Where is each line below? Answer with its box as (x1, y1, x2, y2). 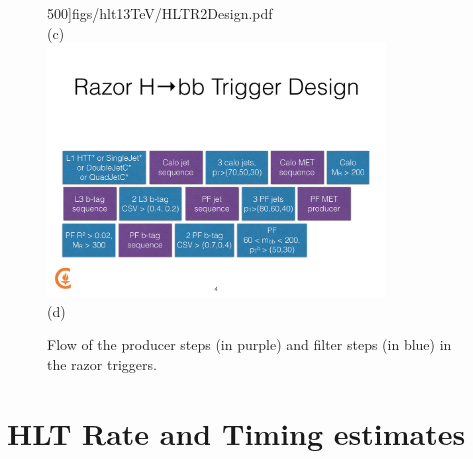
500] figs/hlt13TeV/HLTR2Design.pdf (47, 3, 273, 23)
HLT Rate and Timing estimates (7, 412, 466, 453)
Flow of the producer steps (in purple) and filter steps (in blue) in (47, 334, 452, 355)
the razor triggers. (47, 354, 157, 375)
